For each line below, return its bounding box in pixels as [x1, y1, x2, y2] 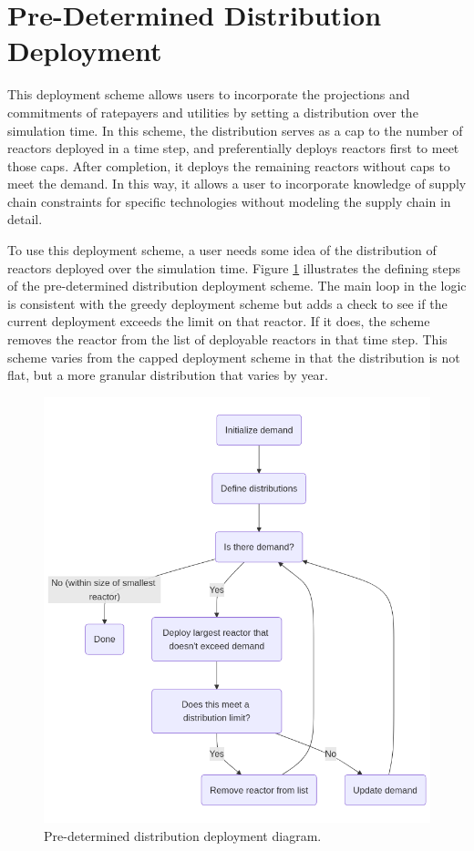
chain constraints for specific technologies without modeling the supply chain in [7, 191, 451, 210]
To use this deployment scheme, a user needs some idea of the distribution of [7, 241, 437, 260]
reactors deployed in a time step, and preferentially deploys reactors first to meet [7, 138, 459, 158]
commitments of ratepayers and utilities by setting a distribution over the [7, 102, 418, 121]
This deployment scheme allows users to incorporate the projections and [7, 85, 410, 104]
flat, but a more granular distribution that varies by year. [7, 365, 328, 384]
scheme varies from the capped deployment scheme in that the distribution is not [7, 347, 460, 366]
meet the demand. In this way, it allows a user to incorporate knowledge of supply [7, 174, 467, 193]
